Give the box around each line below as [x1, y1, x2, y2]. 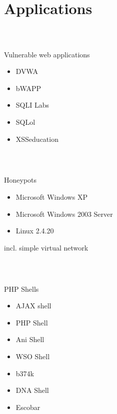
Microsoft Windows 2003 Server [15, 208, 113, 219]
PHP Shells [4, 283, 39, 294]
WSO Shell [15, 351, 50, 361]
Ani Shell [15, 334, 44, 345]
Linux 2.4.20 [15, 225, 54, 236]
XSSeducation [15, 133, 58, 144]
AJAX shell [15, 300, 51, 311]
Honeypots [4, 175, 37, 185]
